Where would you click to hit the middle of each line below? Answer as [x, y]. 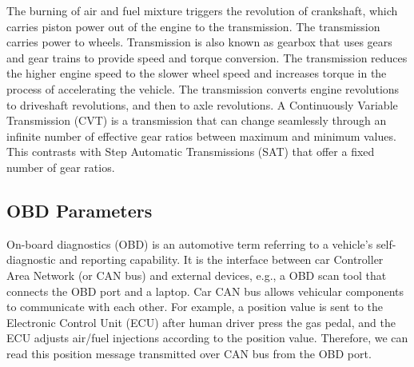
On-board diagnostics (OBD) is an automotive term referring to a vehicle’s [190, 243]
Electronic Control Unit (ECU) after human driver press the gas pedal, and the [201, 322]
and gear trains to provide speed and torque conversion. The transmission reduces [207, 57]
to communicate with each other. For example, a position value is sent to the [195, 307]
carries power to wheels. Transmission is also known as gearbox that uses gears [199, 42]
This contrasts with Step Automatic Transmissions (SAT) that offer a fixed [191, 152]
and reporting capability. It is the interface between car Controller [221, 259]
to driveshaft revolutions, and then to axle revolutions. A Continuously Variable [202, 104]
